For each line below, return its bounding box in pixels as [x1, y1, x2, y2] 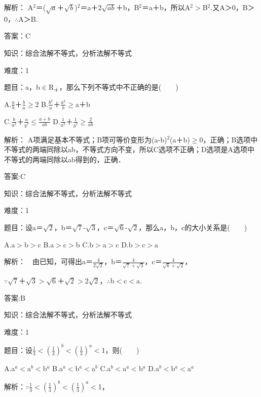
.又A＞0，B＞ [210, 2, 255, 12]
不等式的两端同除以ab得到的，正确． [4, 154, 125, 164]
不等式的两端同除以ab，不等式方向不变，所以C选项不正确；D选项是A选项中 [4, 144, 255, 155]
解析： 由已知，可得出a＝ [4, 256, 93, 267]
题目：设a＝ [4, 222, 43, 233]
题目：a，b [4, 82, 40, 92]
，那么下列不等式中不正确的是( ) [59, 82, 178, 92]
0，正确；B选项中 [199, 134, 258, 145]
